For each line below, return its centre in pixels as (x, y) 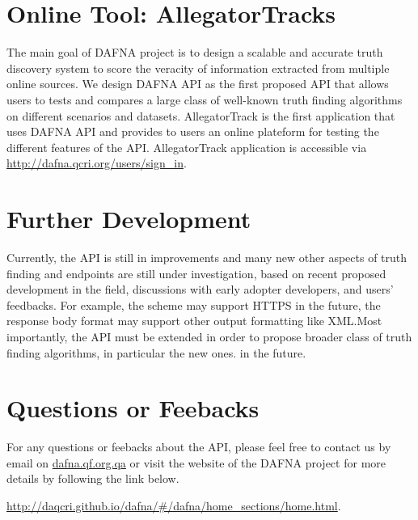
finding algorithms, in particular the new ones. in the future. (156, 352)
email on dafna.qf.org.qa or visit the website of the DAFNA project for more (196, 462)
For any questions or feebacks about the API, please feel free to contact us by (199, 447)
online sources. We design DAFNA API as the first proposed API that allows (198, 84)
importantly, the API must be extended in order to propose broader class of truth (209, 336)
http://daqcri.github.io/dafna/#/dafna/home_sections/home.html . (174, 506)
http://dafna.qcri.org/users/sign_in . (97, 163)
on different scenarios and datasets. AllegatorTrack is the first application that (201, 115)
